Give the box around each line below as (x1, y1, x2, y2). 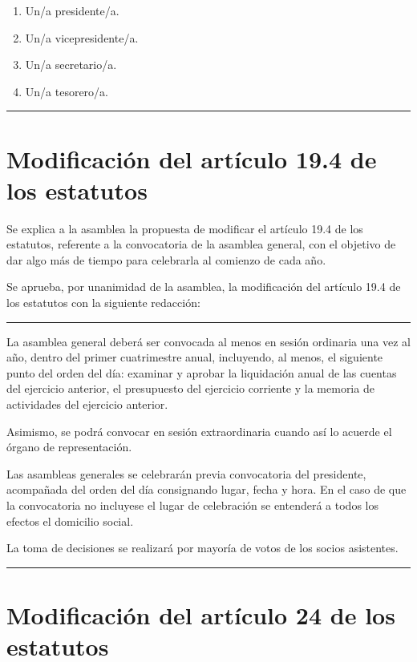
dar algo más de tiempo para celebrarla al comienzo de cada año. (6, 251, 326, 268)
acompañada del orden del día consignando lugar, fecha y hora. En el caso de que (6, 481, 407, 498)
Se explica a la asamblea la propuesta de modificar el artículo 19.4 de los (6, 220, 363, 236)
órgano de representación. (6, 438, 132, 455)
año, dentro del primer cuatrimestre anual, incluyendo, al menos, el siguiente (6, 349, 383, 365)
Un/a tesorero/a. (25, 83, 109, 99)
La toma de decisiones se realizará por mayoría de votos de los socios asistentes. (6, 539, 399, 556)
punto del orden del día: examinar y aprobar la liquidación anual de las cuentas (6, 364, 397, 381)
